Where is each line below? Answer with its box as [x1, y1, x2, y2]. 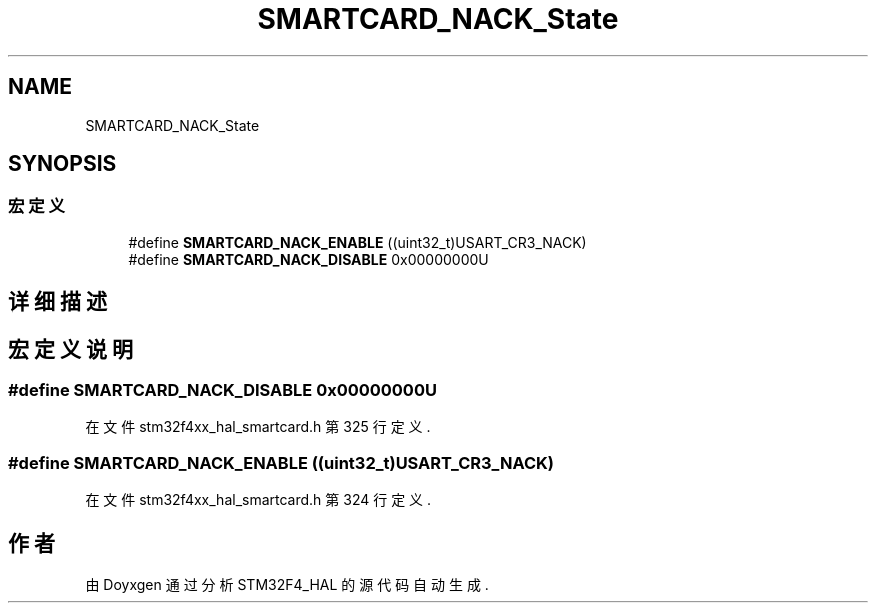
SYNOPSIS [8, 151, 117, 177]
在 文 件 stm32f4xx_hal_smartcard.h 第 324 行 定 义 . [85, 491, 432, 509]
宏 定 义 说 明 [8, 336, 133, 362]
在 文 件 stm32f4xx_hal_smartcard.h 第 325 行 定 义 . [85, 418, 431, 436]
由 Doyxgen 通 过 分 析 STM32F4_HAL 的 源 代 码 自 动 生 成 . [85, 576, 489, 594]
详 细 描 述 [8, 289, 107, 315]
